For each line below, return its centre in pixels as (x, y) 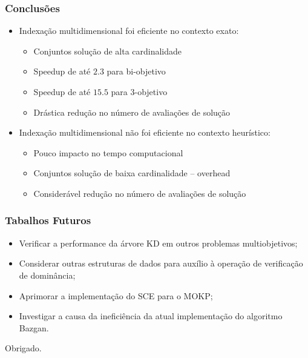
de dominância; (47, 275)
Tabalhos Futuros (48, 220)
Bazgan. (34, 327)
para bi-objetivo (136, 71)
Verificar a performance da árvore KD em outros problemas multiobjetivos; (158, 243)
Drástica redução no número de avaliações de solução (132, 112)
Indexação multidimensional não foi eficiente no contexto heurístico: (145, 132)
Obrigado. (23, 348)
